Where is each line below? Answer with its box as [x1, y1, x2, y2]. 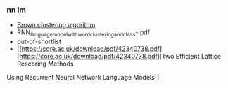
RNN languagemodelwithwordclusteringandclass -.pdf [16, 28, 151, 38]
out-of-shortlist [16, 37, 61, 46]
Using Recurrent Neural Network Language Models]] [6, 73, 160, 82]
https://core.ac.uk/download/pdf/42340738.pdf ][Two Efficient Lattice [19, 52, 222, 61]
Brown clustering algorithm [16, 21, 96, 29]
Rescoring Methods [16, 59, 75, 68]
